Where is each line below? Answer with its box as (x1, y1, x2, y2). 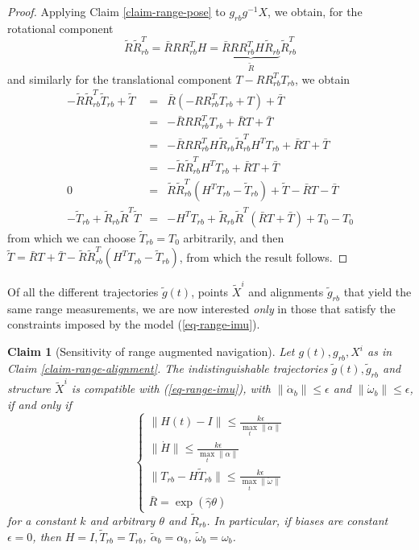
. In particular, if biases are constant (206, 511, 388, 528)
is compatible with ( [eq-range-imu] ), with (71, 380, 271, 397)
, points (191, 283, 229, 300)
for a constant (7, 511, 77, 528)
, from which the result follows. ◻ (179, 248, 348, 265)
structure (7, 380, 52, 397)
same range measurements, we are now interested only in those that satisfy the (7, 300, 396, 316)
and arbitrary (89, 511, 156, 528)
